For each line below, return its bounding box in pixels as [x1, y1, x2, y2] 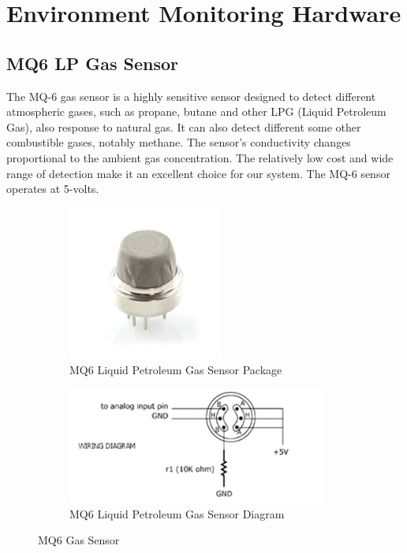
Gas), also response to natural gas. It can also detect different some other [6, 118, 361, 135]
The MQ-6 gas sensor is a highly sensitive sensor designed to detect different [6, 87, 376, 104]
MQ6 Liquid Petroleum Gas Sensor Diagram [69, 505, 285, 521]
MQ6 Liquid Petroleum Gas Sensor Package [69, 362, 282, 378]
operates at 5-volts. [6, 180, 99, 197]
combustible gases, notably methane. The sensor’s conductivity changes [6, 134, 351, 150]
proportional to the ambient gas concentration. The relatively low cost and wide [6, 149, 394, 165]
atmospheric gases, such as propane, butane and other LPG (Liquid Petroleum [6, 103, 386, 120]
